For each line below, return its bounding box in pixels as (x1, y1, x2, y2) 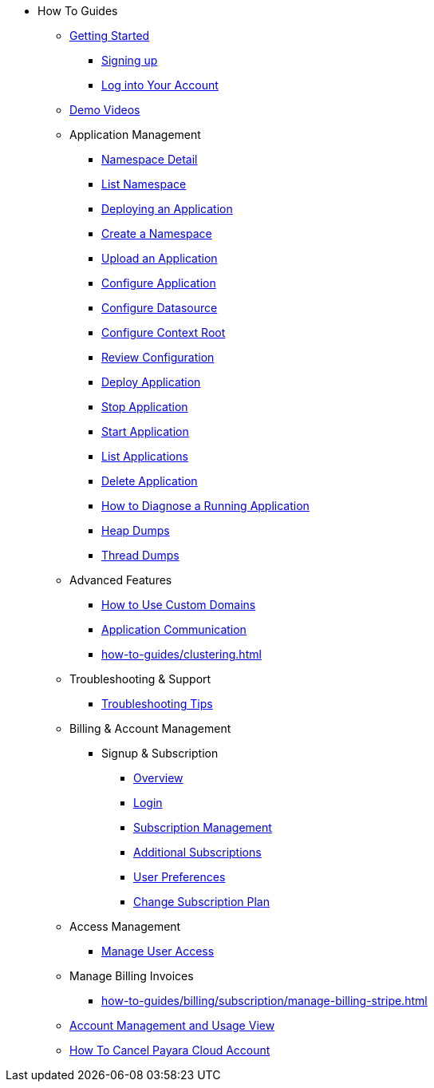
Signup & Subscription (101, 746, 219, 760)
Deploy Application (101, 375, 201, 389)
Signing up (101, 53, 158, 67)
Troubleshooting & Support (69, 672, 211, 686)
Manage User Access (101, 944, 215, 958)
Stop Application (101, 400, 188, 413)
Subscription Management (133, 821, 272, 834)
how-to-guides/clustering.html (101, 647, 262, 661)
